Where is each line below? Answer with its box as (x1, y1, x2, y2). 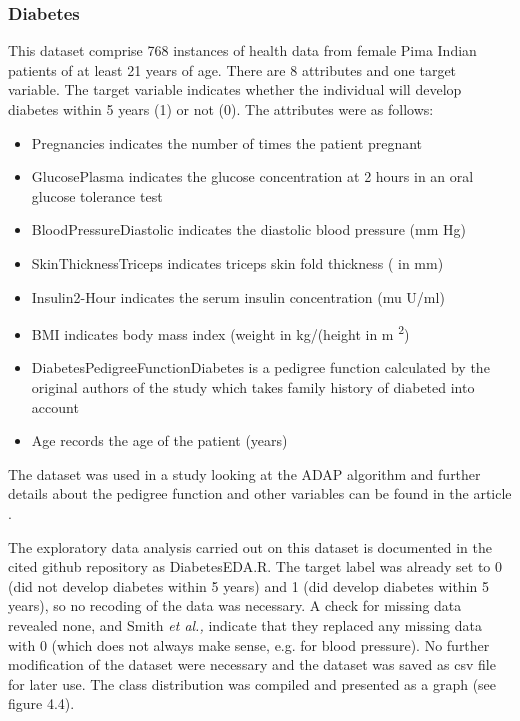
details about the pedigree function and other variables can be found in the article (8, 483, 512, 504)
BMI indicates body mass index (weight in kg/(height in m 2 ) (31, 321, 410, 344)
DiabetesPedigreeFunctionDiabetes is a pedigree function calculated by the (31, 357, 490, 378)
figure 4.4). (8, 693, 75, 714)
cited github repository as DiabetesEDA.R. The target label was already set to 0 (8, 556, 503, 577)
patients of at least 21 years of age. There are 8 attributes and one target (8, 59, 457, 80)
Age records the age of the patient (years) (31, 430, 288, 451)
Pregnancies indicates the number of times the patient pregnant (31, 132, 423, 153)
